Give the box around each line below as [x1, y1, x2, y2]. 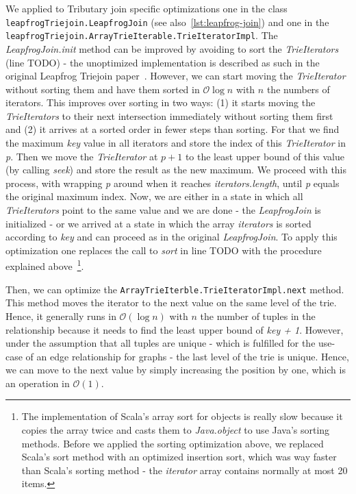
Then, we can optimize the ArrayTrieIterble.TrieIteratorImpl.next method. [5, 282, 344, 296]
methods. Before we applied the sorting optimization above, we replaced [21, 436, 324, 450]
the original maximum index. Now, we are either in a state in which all [5, 189, 303, 203]
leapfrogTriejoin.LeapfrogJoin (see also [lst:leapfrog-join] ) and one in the [5, 14, 329, 29]
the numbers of [266, 82, 330, 96]
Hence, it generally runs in [5, 308, 116, 323]
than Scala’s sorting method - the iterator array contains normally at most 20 [21, 462, 348, 477]
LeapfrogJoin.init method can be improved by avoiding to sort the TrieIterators [5, 41, 339, 55]
